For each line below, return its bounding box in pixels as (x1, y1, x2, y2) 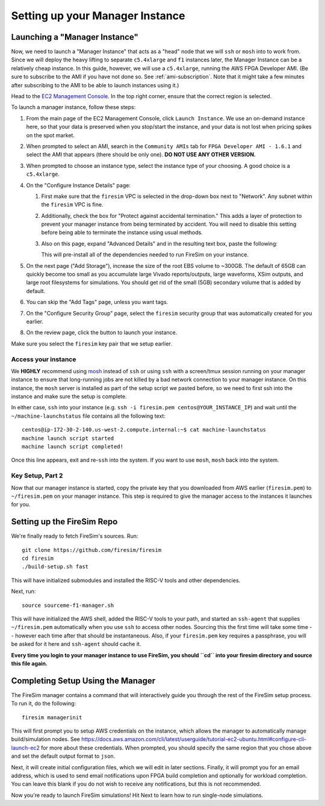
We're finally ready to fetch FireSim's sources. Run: (11, 533, 138, 540)
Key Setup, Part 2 (11, 471, 63, 480)
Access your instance (11, 355, 76, 364)
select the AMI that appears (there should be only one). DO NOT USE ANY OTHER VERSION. (26, 151, 256, 158)
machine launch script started (22, 435, 114, 442)
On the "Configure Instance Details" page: (26, 181, 131, 189)
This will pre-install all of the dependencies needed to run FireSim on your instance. (41, 251, 249, 258)
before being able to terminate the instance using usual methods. (41, 229, 203, 236)
